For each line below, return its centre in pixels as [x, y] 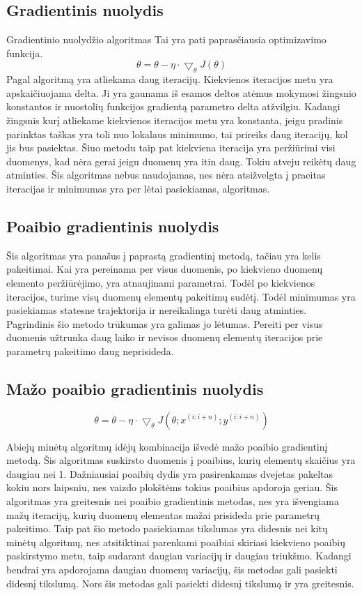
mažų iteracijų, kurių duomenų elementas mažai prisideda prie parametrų [163, 514]
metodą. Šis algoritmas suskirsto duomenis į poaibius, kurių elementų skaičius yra [181, 460]
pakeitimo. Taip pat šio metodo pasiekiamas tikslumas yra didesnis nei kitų [167, 528]
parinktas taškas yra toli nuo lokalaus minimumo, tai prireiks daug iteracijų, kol [177, 134]
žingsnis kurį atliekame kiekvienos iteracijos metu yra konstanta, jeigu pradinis [175, 120]
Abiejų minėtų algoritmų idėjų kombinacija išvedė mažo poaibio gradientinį [167, 446]
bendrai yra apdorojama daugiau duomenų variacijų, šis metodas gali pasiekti [172, 570]
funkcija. [25, 53]
